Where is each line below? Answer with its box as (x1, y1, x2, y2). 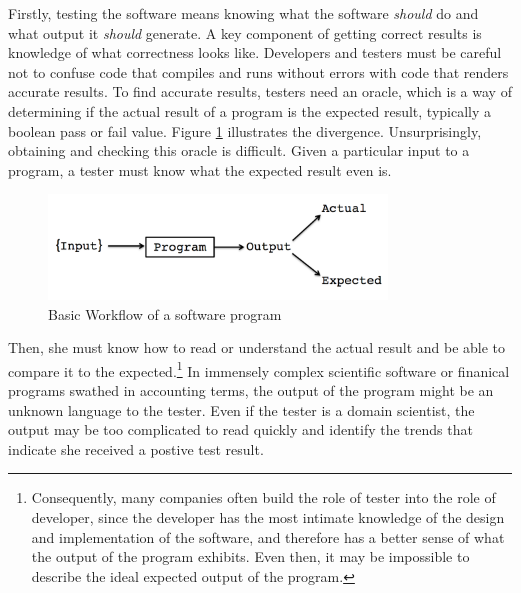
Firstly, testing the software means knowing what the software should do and (8, 3, 479, 23)
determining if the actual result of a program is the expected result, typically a (8, 100, 492, 121)
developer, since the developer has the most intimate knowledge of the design (31, 506, 505, 527)
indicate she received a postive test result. (8, 438, 264, 459)
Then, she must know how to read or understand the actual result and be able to (8, 337, 506, 358)
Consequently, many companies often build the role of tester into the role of (31, 487, 496, 508)
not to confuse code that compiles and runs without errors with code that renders (8, 61, 509, 82)
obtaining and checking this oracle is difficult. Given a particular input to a (8, 140, 470, 161)
